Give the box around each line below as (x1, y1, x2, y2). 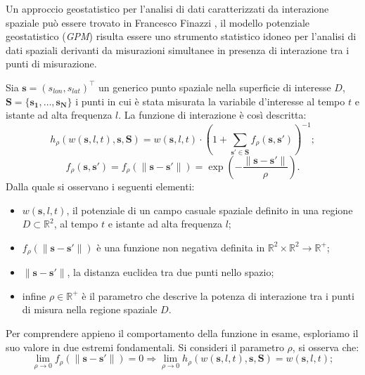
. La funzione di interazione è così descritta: (118, 107, 307, 122)
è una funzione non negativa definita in (96, 239, 265, 254)
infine (22, 288, 46, 303)
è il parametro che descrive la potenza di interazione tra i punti (82, 288, 354, 303)
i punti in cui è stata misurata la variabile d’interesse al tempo (75, 93, 345, 108)
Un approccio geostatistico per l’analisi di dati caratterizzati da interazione (6, 1, 329, 15)
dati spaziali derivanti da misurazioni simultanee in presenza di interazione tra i (6, 42, 350, 57)
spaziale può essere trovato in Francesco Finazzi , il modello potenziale (6, 15, 310, 29)
